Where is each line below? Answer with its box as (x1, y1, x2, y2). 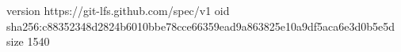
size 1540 (6, 33, 50, 50)
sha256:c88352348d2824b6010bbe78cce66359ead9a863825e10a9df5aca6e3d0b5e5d (6, 17, 395, 34)
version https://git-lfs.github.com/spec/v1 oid (6, 2, 230, 18)
